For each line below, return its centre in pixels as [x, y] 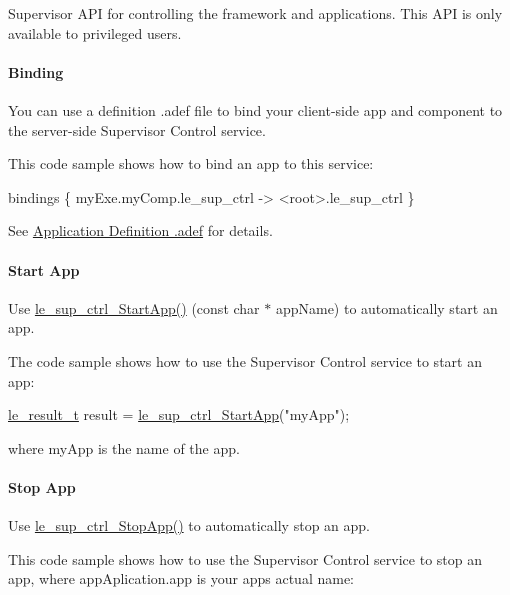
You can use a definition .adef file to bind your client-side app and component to [255, 109]
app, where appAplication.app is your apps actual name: [181, 578]
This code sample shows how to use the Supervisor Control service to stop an [245, 558]
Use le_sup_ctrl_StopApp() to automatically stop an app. [189, 525]
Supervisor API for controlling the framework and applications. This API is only [255, 13]
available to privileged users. [95, 32]
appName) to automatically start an [386, 307]
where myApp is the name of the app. [124, 447]
